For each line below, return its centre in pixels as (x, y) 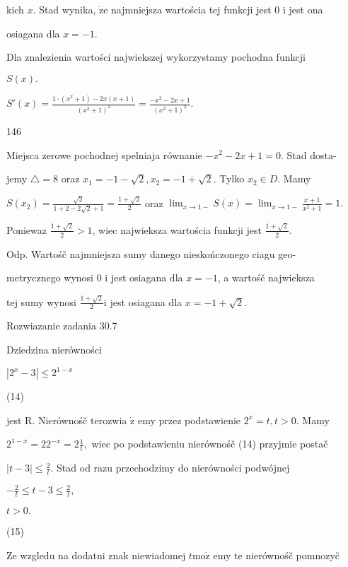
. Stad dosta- (308, 154)
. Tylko (229, 179)
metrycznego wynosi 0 (54, 277)
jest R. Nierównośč (47, 420)
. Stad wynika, (64, 9)
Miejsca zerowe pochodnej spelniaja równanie (104, 154)
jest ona (306, 9)
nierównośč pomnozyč (293, 555)
